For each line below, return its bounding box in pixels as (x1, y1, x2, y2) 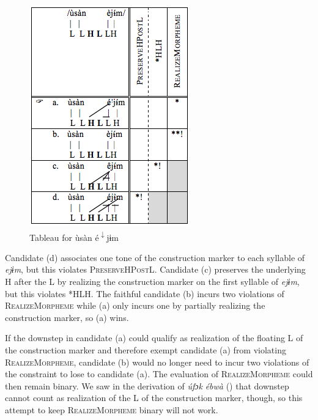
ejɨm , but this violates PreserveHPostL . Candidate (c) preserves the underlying (5, 263, 306, 276)
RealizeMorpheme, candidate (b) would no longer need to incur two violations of (5, 355, 309, 368)
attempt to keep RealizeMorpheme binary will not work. (5, 403, 218, 416)
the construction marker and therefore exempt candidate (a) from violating (5, 344, 286, 356)
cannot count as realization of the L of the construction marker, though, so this (5, 391, 303, 404)
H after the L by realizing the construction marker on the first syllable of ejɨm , (5, 275, 300, 288)
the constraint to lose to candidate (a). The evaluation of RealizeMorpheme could (5, 367, 313, 380)
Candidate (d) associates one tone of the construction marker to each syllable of (5, 251, 305, 263)
